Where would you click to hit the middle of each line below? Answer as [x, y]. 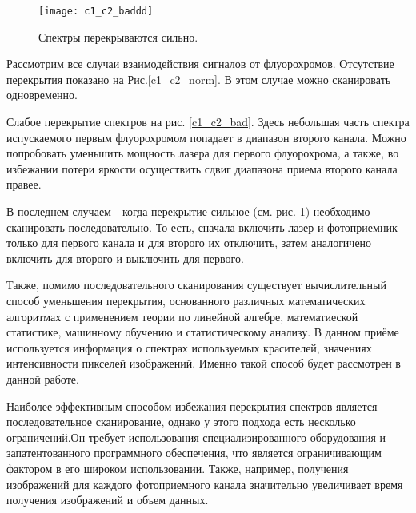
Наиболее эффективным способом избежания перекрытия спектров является [192, 406]
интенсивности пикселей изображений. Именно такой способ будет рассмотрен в [204, 363]
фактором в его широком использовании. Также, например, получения [178, 468]
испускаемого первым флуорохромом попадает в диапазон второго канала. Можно [206, 137]
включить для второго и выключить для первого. [125, 258]
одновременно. [42, 95]
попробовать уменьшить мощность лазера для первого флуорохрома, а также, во [203, 153]
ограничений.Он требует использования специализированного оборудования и [196, 437]
